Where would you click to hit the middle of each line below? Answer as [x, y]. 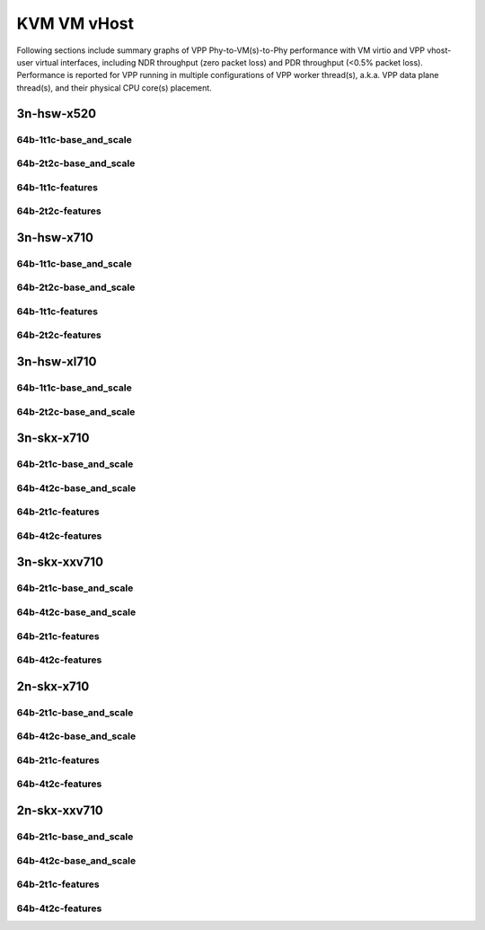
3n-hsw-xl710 [57, 362]
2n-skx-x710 [53, 686]
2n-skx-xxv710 [60, 811]
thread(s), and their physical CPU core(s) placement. [115, 88]
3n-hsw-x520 [57, 114]
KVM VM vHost [75, 23]
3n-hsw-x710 [55, 237]
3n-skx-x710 [53, 439]
